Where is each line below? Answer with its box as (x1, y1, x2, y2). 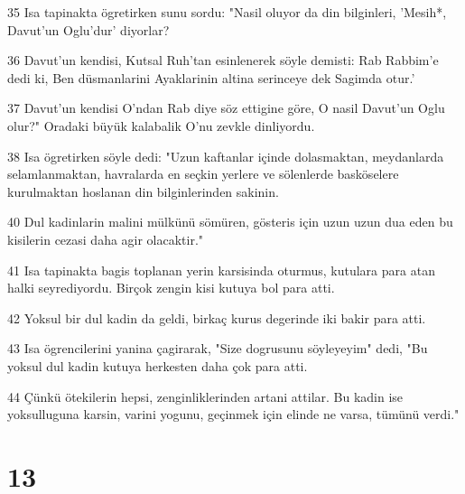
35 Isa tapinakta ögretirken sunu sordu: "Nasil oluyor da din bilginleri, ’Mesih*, (7, 3, 447, 21)
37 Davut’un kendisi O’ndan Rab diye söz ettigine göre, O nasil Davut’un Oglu (7, 98, 445, 117)
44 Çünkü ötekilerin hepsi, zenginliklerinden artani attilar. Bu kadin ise (7, 387, 404, 405)
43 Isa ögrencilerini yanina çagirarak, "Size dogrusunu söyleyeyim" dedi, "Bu (7, 339, 428, 358)
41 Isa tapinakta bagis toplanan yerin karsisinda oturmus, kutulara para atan (7, 260, 435, 279)
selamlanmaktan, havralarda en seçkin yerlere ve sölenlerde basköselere (7, 164, 399, 183)
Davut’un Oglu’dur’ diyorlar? (7, 20, 170, 39)
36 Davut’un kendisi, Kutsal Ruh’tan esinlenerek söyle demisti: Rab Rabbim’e (7, 51, 439, 70)
